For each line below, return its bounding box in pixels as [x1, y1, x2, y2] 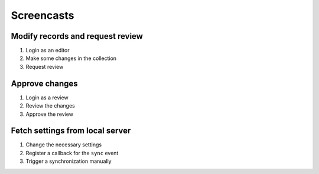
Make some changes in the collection [25, 55, 117, 62]
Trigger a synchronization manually [25, 158, 112, 165]
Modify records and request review [11, 31, 143, 41]
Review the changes [25, 102, 75, 109]
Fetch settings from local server [11, 126, 131, 136]
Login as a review [25, 94, 69, 101]
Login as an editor [25, 47, 70, 54]
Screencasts [11, 9, 74, 22]
